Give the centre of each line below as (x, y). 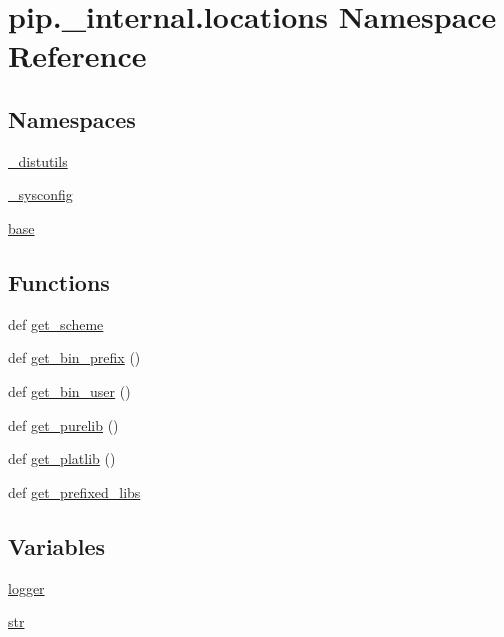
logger (26, 587)
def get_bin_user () (69, 390)
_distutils (38, 160)
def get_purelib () (63, 424)
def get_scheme (56, 323)
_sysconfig (40, 194)
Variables (57, 545)
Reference (77, 55)
